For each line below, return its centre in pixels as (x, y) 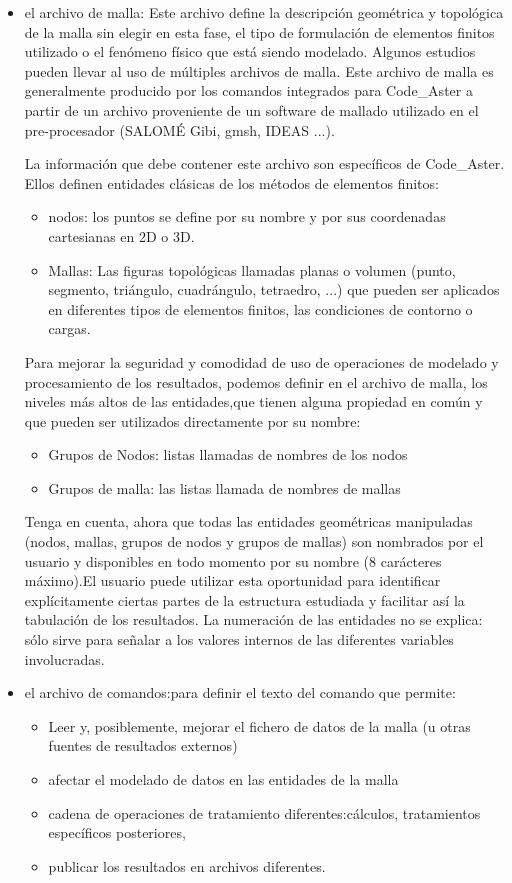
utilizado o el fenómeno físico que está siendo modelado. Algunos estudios (250, 51)
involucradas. (64, 658)
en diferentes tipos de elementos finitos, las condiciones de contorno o (260, 308)
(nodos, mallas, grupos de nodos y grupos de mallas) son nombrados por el (254, 541)
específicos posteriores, (117, 832)
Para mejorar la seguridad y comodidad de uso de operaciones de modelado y (261, 361)
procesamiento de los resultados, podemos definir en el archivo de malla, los (256, 381)
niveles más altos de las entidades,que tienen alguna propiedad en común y (253, 401)
